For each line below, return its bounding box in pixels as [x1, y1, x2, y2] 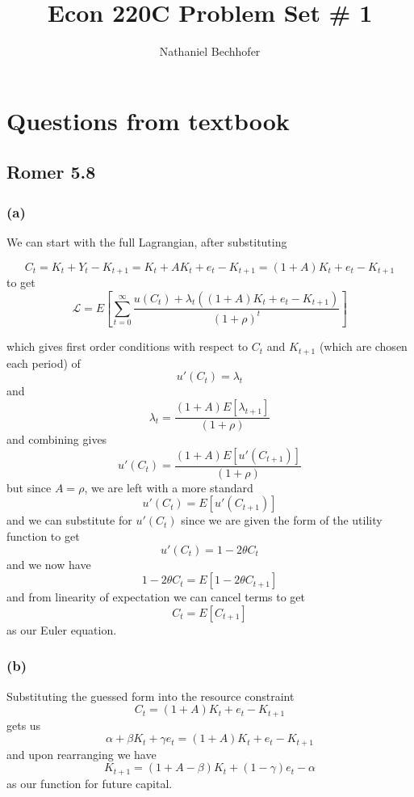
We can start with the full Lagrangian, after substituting [6, 233, 287, 250]
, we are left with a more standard [84, 479, 253, 495]
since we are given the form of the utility [181, 512, 383, 529]
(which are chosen [319, 338, 408, 355]
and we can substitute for [6, 512, 132, 529]
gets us [6, 716, 41, 733]
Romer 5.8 [6, 159, 96, 184]
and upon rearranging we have [6, 745, 157, 762]
